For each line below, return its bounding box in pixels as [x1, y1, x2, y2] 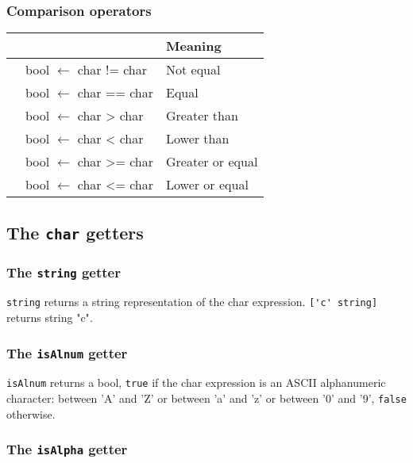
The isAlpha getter [6, 439, 128, 459]
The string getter [6, 262, 121, 281]
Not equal [165, 60, 221, 79]
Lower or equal [165, 175, 249, 194]
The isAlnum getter [6, 342, 128, 362]
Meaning [165, 36, 222, 55]
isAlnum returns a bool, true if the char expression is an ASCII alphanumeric [6, 374, 386, 391]
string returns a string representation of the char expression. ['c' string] [6, 293, 378, 310]
